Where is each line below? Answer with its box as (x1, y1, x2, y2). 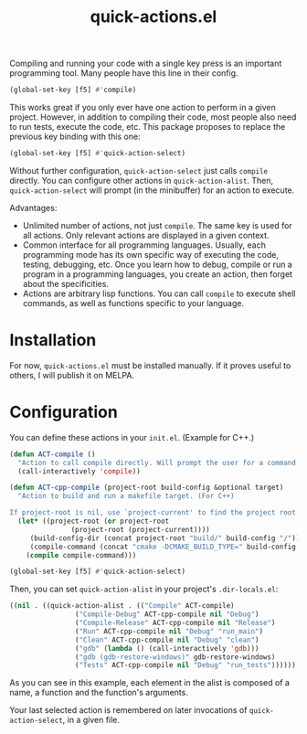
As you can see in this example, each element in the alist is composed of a (9, 677, 291, 688)
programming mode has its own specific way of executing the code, (22, 249, 279, 260)
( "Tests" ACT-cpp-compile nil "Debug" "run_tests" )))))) (74, 661, 297, 670)
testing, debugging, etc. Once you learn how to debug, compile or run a (22, 259, 292, 270)
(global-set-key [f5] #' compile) (9, 85, 137, 95)
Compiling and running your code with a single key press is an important (9, 58, 282, 69)
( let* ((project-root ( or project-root (17, 516, 170, 527)
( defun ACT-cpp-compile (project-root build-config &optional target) (9, 483, 284, 493)
